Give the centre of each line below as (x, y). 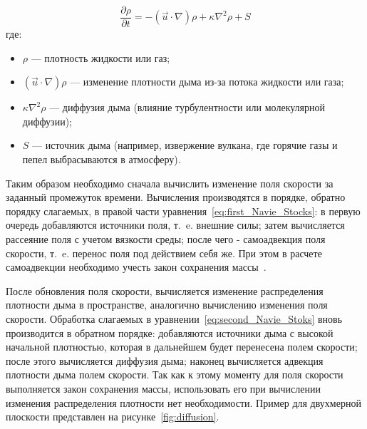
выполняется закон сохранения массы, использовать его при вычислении (163, 388)
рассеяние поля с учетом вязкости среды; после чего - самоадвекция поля (166, 239)
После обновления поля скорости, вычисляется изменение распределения (165, 290)
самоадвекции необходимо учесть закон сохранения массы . (136, 267)
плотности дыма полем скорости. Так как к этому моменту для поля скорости (175, 374)
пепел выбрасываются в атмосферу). (102, 159)
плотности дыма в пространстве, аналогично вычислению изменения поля (167, 305)
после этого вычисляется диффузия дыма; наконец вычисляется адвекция (165, 360)
